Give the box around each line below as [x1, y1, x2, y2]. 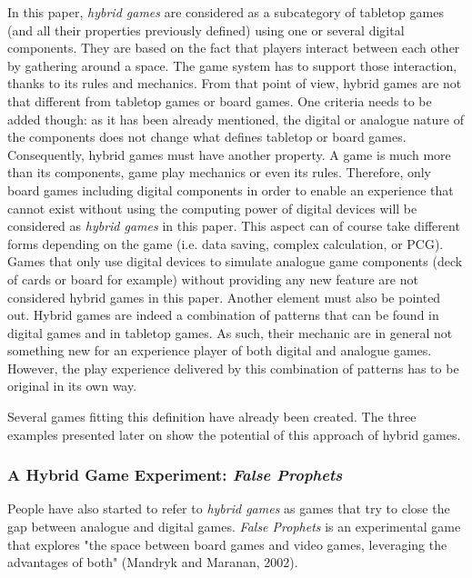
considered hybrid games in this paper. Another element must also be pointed [7, 287, 441, 306]
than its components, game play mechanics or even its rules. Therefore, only [7, 163, 432, 182]
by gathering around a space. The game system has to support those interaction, [7, 55, 457, 75]
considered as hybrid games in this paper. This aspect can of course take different [7, 216, 460, 235]
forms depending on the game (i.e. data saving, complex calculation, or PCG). [7, 234, 444, 253]
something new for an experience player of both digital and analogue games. [7, 341, 432, 360]
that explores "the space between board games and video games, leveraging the [7, 534, 447, 553]
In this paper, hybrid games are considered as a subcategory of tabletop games [7, 3, 444, 21]
